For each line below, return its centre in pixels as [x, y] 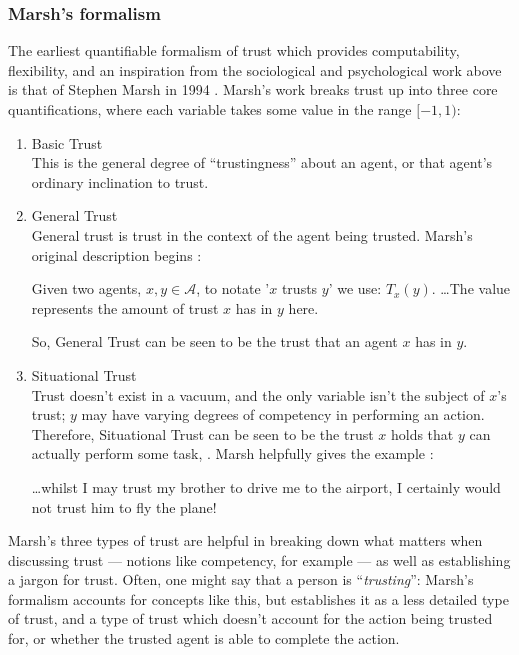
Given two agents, [86, 288]
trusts [299, 288]
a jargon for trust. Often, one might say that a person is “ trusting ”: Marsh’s [241, 579]
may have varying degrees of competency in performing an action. [283, 414]
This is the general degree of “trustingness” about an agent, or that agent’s [262, 162]
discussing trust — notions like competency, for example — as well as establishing [259, 559]
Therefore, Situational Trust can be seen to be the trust [202, 433]
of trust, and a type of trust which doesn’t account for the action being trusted [250, 618]
